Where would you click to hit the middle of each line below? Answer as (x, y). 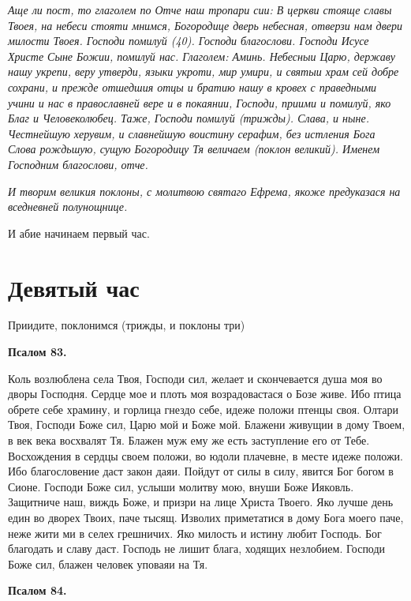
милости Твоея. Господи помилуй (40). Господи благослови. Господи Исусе (189, 41)
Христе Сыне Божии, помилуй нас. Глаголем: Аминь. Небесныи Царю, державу (202, 56)
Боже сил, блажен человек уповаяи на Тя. (108, 563)
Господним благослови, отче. (78, 164)
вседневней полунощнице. (68, 207)
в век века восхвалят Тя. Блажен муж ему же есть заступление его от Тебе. (189, 440)
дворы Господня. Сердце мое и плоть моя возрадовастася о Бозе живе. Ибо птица (205, 394)
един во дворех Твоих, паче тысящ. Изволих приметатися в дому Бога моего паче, (206, 517)
